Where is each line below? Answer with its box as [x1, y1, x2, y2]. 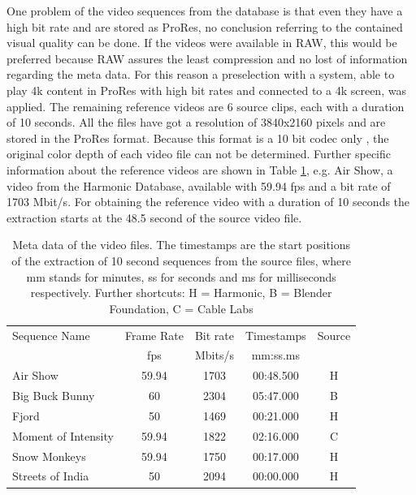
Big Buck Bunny [12, 387, 95, 404]
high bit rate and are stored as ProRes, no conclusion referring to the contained [6, 18, 403, 35]
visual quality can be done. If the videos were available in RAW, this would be [6, 34, 397, 51]
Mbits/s [194, 346, 234, 364]
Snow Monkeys [12, 447, 86, 464]
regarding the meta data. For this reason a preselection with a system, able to [6, 66, 395, 83]
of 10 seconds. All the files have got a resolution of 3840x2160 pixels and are [6, 114, 386, 131]
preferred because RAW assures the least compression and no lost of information [6, 49, 408, 67]
